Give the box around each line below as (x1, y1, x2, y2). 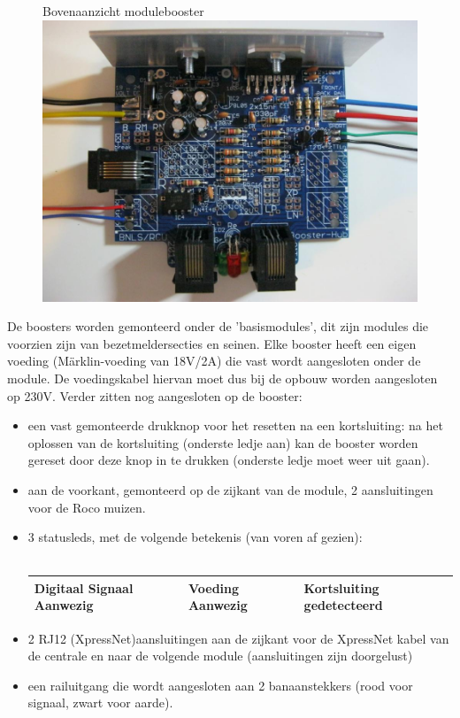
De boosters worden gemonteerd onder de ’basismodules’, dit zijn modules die (7, 317, 429, 336)
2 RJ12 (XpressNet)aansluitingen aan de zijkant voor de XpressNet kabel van (27, 629, 449, 647)
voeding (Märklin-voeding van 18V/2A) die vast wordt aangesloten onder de (7, 351, 421, 370)
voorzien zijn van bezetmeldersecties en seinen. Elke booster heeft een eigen (7, 334, 417, 352)
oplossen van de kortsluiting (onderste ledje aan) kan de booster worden (27, 433, 418, 452)
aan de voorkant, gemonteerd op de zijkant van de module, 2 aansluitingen (27, 480, 433, 498)
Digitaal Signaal (34, 578, 134, 597)
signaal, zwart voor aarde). (27, 693, 173, 712)
